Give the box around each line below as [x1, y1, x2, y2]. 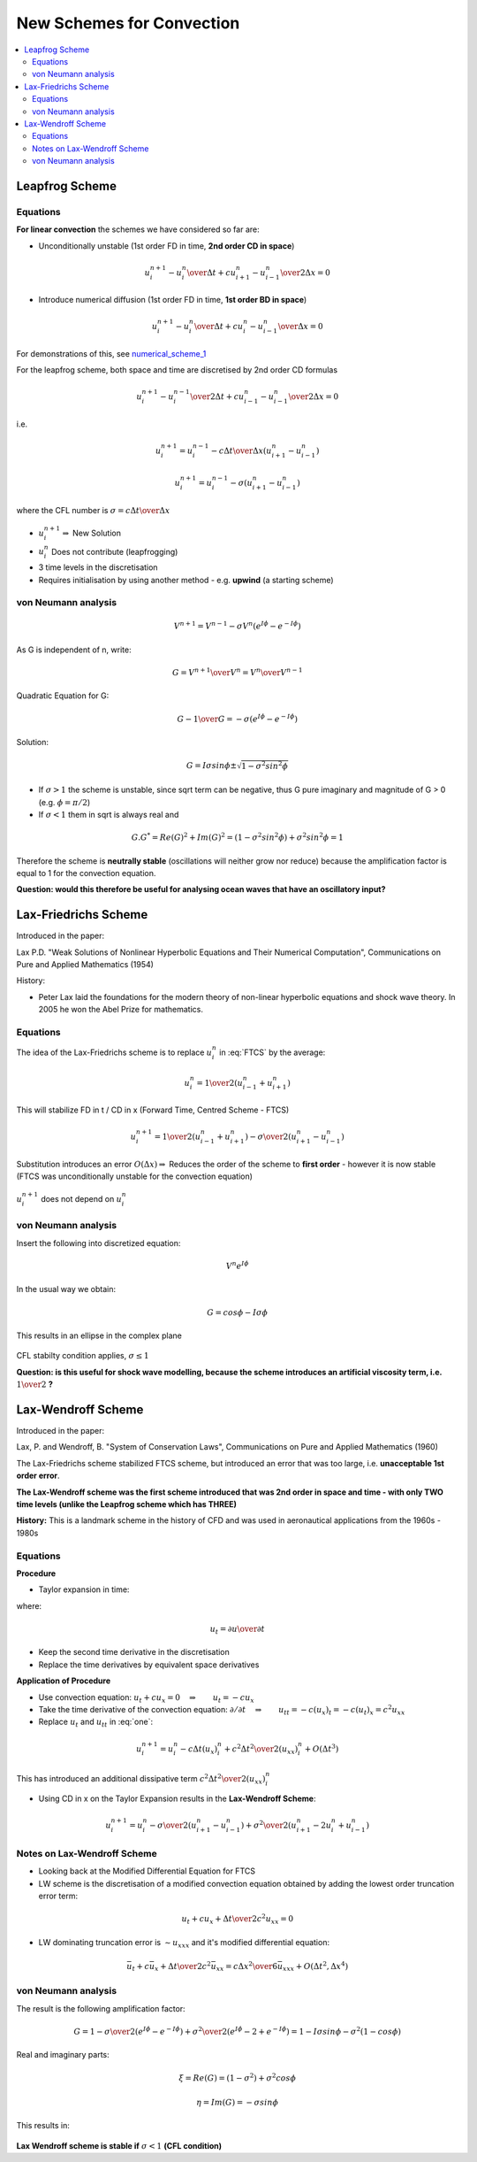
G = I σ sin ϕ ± [185, 761, 238, 771]
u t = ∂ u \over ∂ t [209, 1624, 265, 1636]
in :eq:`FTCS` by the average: [219, 1047, 326, 1058]
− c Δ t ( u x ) [179, 1743, 218, 1756]
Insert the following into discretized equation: [16, 1237, 181, 1248]
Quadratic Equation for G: [16, 690, 110, 701]
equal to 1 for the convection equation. [16, 867, 156, 878]
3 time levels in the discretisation [38, 562, 158, 573]
